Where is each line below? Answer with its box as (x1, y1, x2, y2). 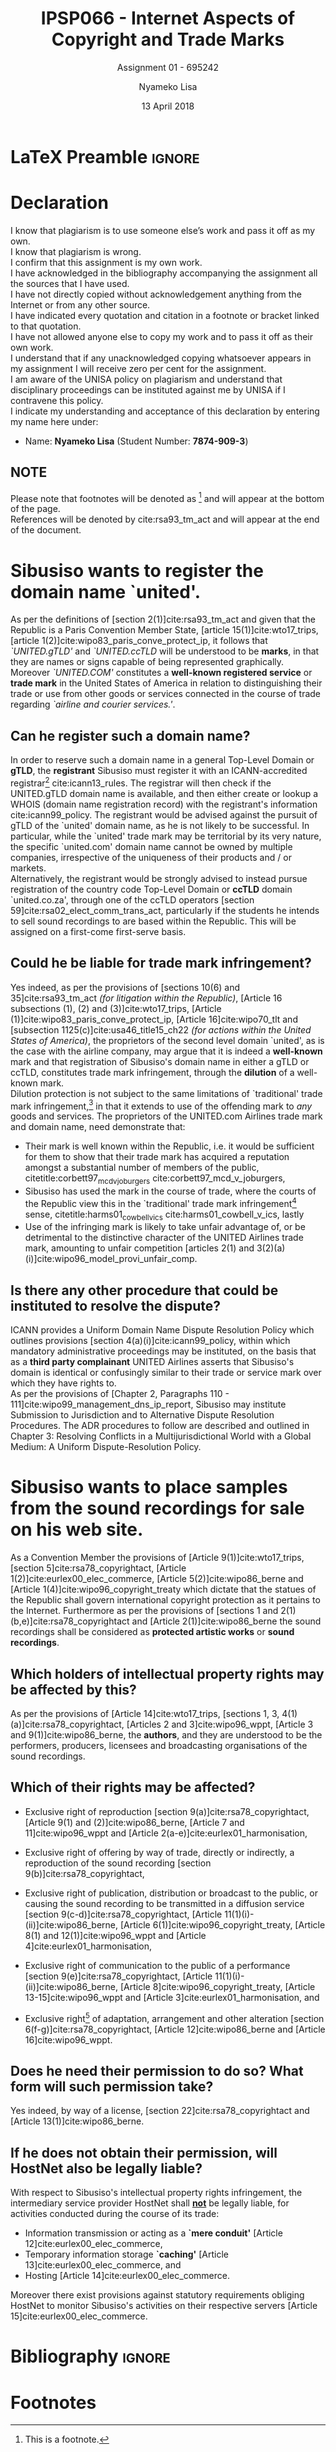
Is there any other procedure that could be (10, 1282, 279, 1299)
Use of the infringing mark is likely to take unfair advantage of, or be (24, 1221, 306, 1233)
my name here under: (10, 415, 99, 427)
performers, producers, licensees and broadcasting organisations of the (10, 1740, 308, 1752)
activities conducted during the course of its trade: (10, 2208, 220, 2220)
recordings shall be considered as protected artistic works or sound (10, 1626, 295, 1638)
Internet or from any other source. (10, 298, 151, 311)
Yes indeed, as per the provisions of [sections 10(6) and (10, 981, 241, 993)
